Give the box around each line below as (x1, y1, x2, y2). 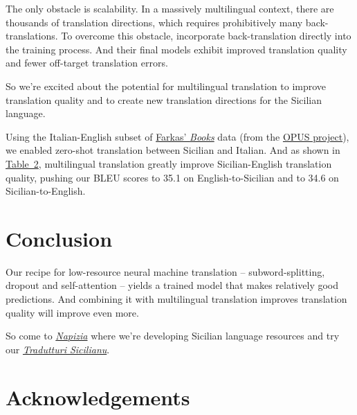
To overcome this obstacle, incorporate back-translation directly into (61, 28, 351, 43)
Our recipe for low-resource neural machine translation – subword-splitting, (6, 264, 325, 279)
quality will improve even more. (6, 305, 139, 319)
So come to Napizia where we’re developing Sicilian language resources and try (6, 328, 340, 343)
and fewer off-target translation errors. (6, 55, 168, 70)
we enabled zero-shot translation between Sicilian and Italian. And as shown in (6, 143, 340, 157)
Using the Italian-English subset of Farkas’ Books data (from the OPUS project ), (6, 129, 349, 143)
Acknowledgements (6, 382, 190, 411)
